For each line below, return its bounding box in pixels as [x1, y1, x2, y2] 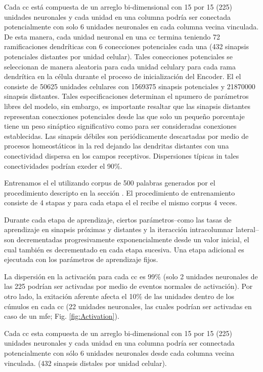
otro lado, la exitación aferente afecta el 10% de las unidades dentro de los [4, 291, 234, 302]
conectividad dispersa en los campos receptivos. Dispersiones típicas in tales [4, 150, 239, 161]
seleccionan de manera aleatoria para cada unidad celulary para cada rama [4, 61, 236, 71]
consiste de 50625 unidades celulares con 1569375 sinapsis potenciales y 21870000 [4, 81, 255, 91]
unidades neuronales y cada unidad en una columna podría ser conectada [4, 11, 231, 22]
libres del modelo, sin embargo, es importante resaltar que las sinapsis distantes [4, 100, 251, 111]
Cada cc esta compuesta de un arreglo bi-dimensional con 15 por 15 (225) [4, 327, 233, 338]
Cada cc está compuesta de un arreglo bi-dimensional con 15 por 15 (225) [4, 2, 233, 12]
